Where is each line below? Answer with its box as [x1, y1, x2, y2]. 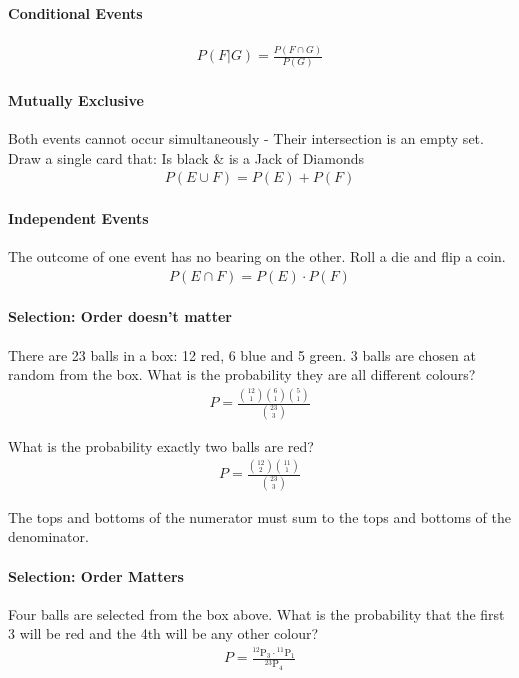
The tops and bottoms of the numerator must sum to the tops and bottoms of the [8, 506, 511, 527]
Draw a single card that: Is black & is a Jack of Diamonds [8, 147, 364, 168]
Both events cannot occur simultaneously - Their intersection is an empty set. [8, 128, 484, 149]
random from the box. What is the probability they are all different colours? [8, 364, 476, 385]
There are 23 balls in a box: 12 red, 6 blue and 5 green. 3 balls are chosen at [8, 344, 476, 365]
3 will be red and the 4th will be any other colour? [8, 623, 319, 644]
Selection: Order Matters [8, 565, 184, 586]
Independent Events [8, 208, 149, 229]
